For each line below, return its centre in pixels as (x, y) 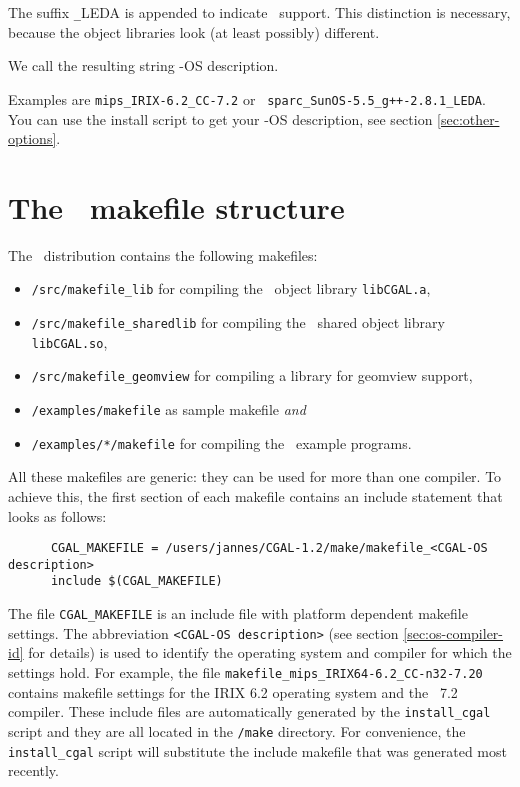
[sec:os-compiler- (453, 632)
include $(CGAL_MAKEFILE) (136, 581)
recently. (33, 770)
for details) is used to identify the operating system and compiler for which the (270, 652)
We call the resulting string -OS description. (143, 65)
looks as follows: (57, 515)
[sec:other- (468, 118)
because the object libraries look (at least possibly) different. (194, 31)
